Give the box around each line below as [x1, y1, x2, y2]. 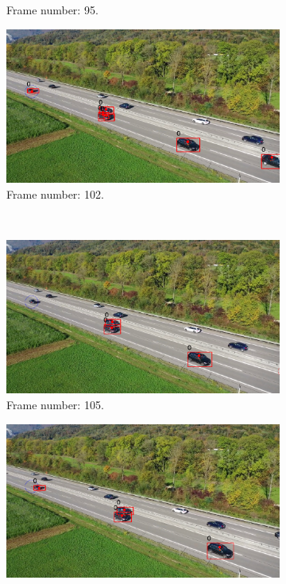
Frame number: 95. [6, 2, 99, 17]
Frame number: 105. [6, 396, 104, 412]
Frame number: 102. [6, 185, 104, 202]
